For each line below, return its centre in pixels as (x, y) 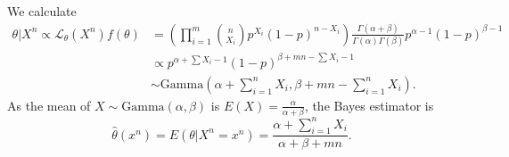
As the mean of (49, 105)
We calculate (42, 11)
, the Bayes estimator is (369, 105)
